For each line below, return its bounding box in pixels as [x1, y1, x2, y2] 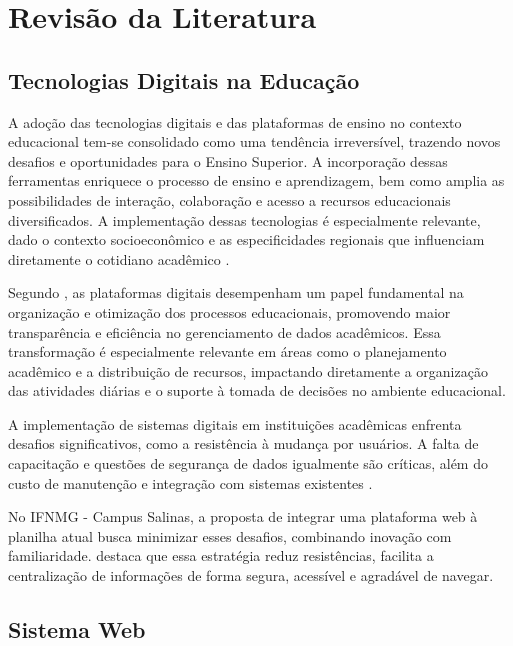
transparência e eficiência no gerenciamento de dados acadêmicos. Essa [8, 321, 441, 342]
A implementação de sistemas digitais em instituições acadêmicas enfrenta [8, 413, 462, 434]
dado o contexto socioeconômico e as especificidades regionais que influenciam [8, 229, 485, 250]
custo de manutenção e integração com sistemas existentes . [8, 472, 373, 493]
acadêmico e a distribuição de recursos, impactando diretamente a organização [8, 360, 488, 381]
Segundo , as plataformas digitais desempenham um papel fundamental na [8, 282, 464, 303]
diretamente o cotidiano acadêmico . [8, 248, 230, 269]
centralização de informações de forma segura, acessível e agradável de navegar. [8, 565, 494, 586]
